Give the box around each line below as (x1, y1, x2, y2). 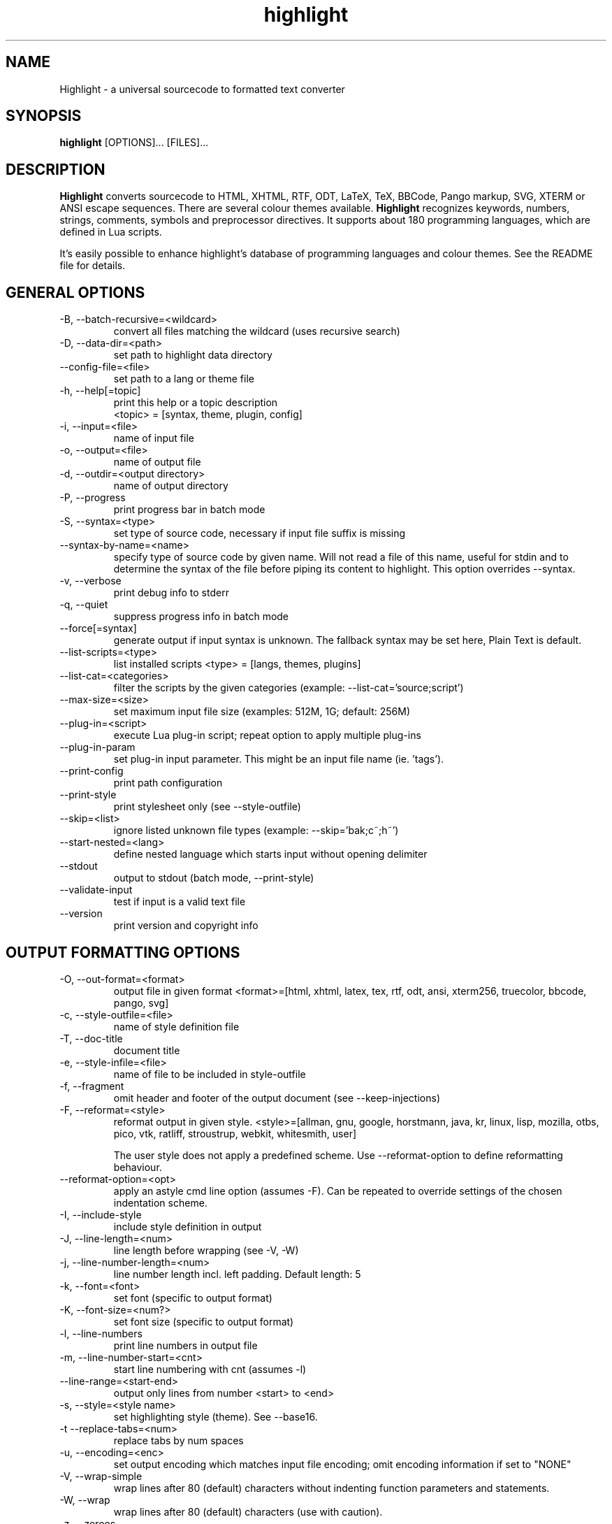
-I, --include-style (59, 1208, 142, 1221)
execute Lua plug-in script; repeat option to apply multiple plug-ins (113, 729, 421, 742)
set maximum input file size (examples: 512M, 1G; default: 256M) (113, 705, 411, 718)
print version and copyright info (113, 919, 258, 932)
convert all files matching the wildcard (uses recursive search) (113, 325, 400, 338)
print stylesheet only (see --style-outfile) (113, 800, 301, 813)
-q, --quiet (59, 598, 108, 611)
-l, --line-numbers (59, 1327, 143, 1339)
